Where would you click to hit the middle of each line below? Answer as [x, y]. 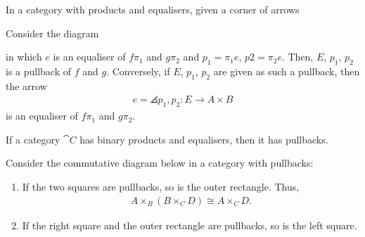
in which [24, 57]
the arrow [26, 85]
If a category [33, 139]
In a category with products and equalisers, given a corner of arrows [153, 9]
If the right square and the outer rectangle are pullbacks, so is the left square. [190, 225]
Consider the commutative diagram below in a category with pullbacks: [160, 163]
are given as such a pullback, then [287, 71]
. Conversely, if [138, 71]
